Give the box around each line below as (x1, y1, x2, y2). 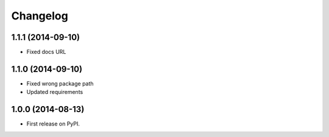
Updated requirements (26, 89, 83, 96)
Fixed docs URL (26, 48, 66, 56)
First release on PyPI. (26, 120, 80, 127)
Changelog (11, 9, 68, 22)
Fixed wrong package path (26, 79, 94, 87)
